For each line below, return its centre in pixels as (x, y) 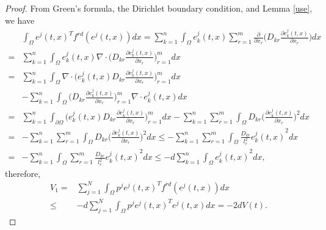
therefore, (23, 173)
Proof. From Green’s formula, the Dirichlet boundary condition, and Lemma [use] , (159, 8)
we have (20, 20)
